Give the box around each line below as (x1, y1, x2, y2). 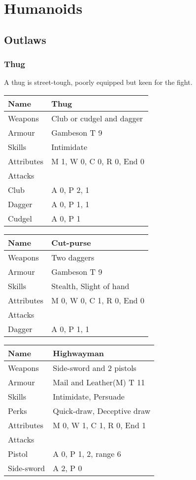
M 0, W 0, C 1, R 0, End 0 (51, 294, 145, 306)
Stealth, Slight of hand (51, 280, 130, 292)
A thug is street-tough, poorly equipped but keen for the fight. (4, 77, 193, 87)
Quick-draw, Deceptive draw (53, 405, 151, 416)
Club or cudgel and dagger (51, 112, 143, 124)
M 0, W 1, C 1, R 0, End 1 (53, 419, 146, 431)
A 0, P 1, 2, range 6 (53, 447, 121, 459)
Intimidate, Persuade (53, 390, 125, 402)
